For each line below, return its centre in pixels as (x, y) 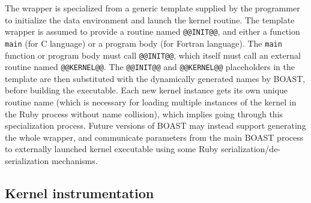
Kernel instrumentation (80, 193)
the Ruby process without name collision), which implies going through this (144, 113)
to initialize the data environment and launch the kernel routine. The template (150, 19)
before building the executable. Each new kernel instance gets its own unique (146, 90)
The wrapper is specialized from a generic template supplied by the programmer (152, 8)
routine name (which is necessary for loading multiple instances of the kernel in (151, 102)
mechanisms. (74, 160)
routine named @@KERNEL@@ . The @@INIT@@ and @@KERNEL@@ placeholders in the (150, 67)
